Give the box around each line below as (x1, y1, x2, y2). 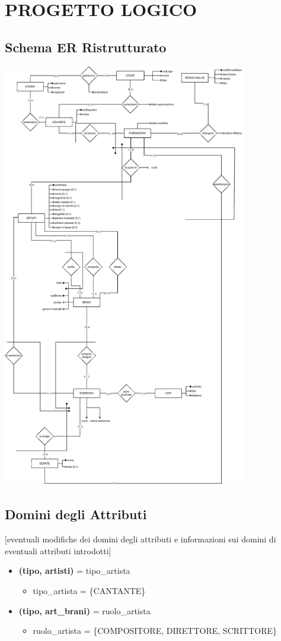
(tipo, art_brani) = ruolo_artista (18, 604, 151, 617)
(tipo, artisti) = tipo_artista (18, 564, 130, 577)
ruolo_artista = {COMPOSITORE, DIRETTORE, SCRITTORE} (33, 624, 277, 637)
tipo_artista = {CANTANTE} (33, 584, 146, 596)
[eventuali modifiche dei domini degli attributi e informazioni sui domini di (5, 533, 276, 545)
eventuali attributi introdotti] (5, 544, 111, 557)
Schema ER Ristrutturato (5, 37, 167, 56)
